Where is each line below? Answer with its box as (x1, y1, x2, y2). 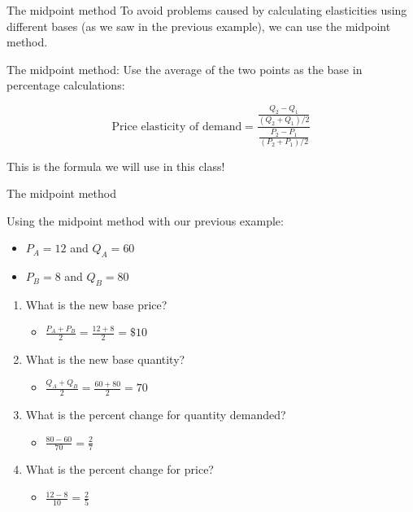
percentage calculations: (7, 77, 125, 94)
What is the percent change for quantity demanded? (25, 406, 286, 422)
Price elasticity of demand (111, 120, 242, 133)
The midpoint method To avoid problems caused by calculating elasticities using (7, 2, 407, 18)
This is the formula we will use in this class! (7, 157, 225, 174)
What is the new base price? (25, 295, 167, 313)
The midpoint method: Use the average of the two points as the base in (7, 60, 363, 77)
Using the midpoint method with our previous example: (7, 212, 284, 229)
